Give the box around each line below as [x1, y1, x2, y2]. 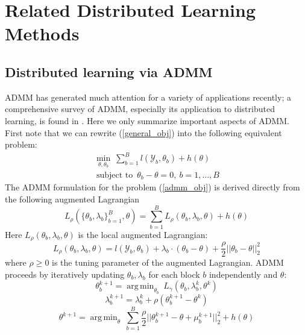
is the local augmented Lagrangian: [78, 228, 208, 240]
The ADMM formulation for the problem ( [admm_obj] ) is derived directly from [5, 181, 300, 193]
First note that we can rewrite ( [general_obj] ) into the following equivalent [5, 126, 282, 139]
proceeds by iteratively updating [5, 268, 125, 280]
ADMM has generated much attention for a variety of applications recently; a [5, 90, 291, 103]
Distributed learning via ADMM [5, 62, 213, 81]
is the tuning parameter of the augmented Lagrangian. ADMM [52, 256, 284, 269]
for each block [148, 268, 200, 280]
